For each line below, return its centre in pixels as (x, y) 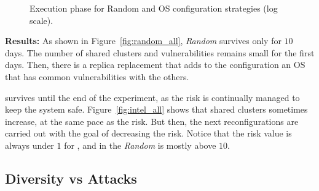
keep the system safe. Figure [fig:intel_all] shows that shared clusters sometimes (156, 109)
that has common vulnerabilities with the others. (97, 76)
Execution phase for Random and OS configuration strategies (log (154, 8)
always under (30, 145)
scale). (41, 20)
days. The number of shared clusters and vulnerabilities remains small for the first (160, 52)
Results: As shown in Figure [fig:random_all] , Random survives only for (143, 41)
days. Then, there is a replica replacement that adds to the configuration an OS (155, 65)
